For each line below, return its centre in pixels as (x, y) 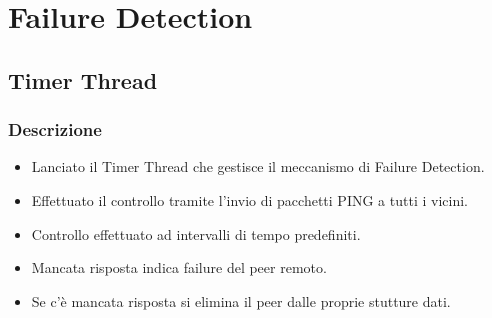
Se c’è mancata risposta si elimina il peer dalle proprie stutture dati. (241, 300)
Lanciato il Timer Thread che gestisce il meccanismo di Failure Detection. (258, 166)
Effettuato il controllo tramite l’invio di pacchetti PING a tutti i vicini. (249, 199)
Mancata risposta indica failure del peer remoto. (179, 267)
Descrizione (55, 129)
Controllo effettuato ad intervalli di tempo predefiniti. (196, 233)
